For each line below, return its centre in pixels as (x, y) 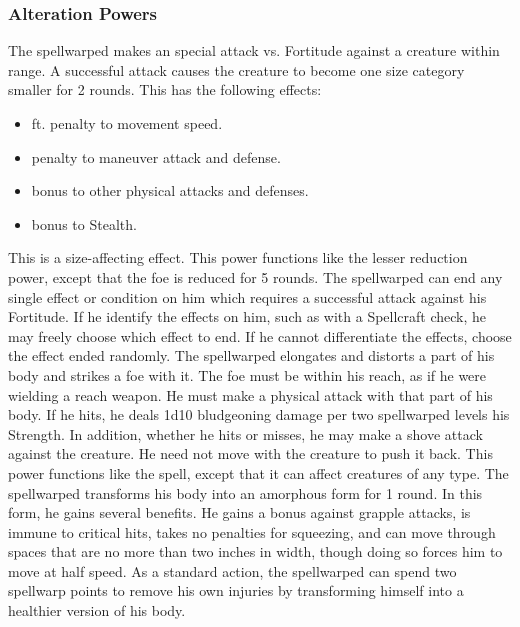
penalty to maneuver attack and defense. (156, 156)
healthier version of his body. (97, 610)
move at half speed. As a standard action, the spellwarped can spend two (232, 570)
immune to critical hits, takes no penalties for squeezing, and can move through (252, 531)
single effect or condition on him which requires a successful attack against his (247, 296)
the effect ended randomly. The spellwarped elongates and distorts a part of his (251, 355)
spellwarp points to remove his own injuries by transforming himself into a (236, 590)
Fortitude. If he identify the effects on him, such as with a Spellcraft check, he (247, 316)
